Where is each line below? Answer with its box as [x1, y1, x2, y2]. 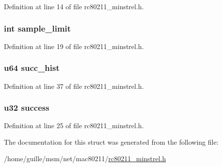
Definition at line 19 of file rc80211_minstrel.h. [4, 41, 144, 51]
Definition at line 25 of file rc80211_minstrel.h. [4, 120, 144, 131]
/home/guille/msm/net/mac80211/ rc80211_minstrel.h [4, 153, 166, 163]
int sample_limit [4, 22, 71, 34]
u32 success [4, 101, 49, 114]
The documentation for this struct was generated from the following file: [4, 137, 219, 147]
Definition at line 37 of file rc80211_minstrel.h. [4, 81, 144, 91]
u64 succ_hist [4, 62, 60, 74]
